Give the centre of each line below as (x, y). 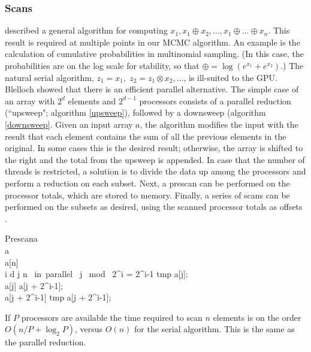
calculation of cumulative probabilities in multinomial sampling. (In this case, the (154, 54)
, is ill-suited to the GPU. (230, 77)
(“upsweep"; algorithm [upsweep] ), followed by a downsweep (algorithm (135, 112)
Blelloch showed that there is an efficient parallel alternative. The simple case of (152, 89)
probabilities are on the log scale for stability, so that (102, 65)
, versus (89, 329)
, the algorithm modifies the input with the (219, 124)
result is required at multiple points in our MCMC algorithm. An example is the (153, 42)
